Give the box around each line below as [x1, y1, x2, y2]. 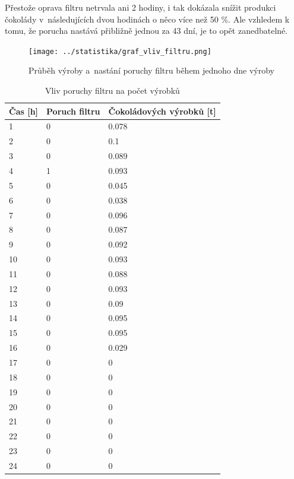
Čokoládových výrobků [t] [108, 104, 216, 117]
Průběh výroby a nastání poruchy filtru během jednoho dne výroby [29, 64, 274, 77]
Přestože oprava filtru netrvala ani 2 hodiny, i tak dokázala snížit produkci [5, 1, 276, 13]
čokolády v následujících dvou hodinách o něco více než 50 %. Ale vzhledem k [5, 12, 290, 25]
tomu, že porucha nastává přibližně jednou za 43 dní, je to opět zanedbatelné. [5, 24, 288, 37]
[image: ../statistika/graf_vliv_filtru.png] [29, 47, 211, 56]
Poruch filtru [46, 104, 100, 117]
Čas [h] [9, 104, 39, 117]
